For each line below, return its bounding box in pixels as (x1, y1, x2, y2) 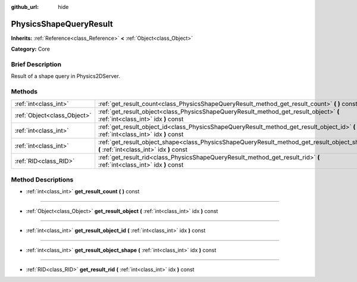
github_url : (11, 4, 39, 10)
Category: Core (11, 45, 51, 53)
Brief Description (11, 60, 62, 68)
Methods (11, 87, 38, 96)
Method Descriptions (11, 176, 74, 184)
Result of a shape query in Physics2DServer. (11, 73, 120, 80)
